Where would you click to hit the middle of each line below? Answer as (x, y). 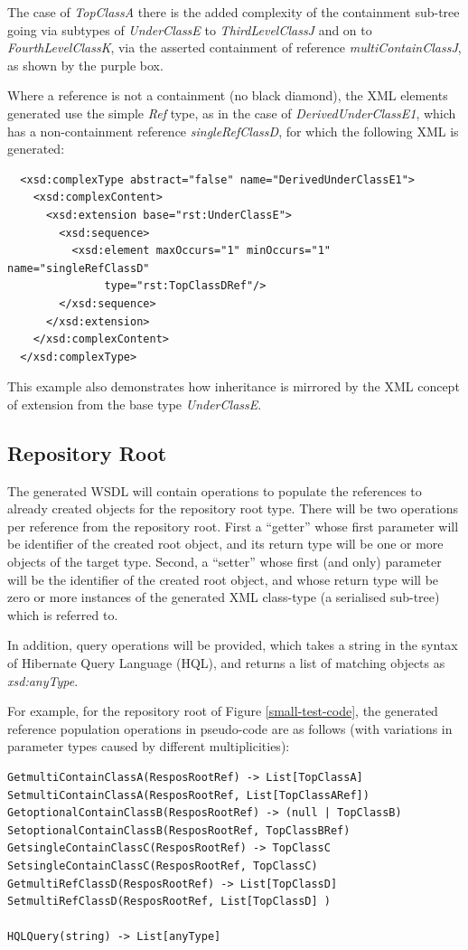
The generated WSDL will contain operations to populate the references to (215, 490)
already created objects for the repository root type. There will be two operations (233, 508)
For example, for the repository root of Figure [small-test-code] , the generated (223, 711)
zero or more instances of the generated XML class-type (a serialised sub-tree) (224, 597)
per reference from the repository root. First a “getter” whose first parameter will (233, 526)
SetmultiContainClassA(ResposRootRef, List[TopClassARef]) (188, 795)
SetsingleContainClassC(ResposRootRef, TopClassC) (163, 865)
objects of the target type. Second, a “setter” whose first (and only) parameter (225, 562)
